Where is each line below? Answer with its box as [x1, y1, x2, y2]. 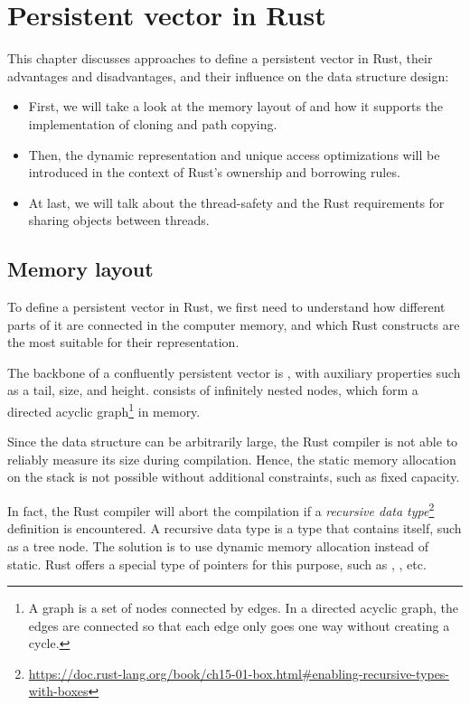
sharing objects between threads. [28, 211, 210, 230]
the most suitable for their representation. [7, 333, 240, 352]
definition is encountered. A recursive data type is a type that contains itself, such [7, 519, 462, 538]
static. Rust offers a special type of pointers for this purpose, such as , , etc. [7, 554, 427, 573]
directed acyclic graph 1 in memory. [7, 399, 201, 420]
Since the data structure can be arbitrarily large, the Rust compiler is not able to [7, 432, 458, 451]
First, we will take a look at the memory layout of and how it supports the [28, 97, 444, 116]
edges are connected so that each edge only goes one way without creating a [28, 616, 450, 634]
